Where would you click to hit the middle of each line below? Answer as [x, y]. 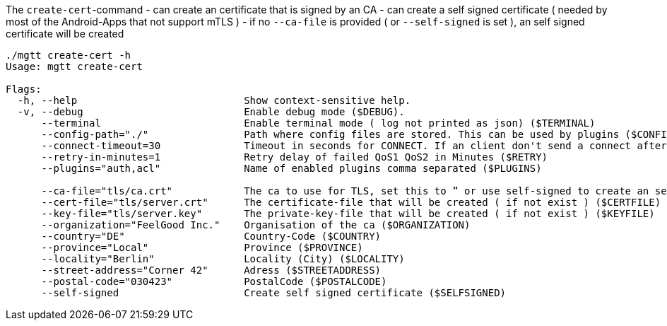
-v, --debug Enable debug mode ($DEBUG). [211, 112]
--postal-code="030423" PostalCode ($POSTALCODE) [214, 281]
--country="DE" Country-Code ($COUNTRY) [211, 236]
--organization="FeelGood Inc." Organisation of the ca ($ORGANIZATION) [256, 225]
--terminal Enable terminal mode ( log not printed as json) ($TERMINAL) [318, 123]
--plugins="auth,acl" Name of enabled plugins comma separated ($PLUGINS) [291, 168]
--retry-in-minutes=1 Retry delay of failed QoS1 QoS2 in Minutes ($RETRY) [295, 157]
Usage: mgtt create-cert [74, 66]
